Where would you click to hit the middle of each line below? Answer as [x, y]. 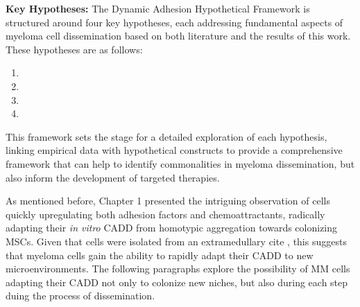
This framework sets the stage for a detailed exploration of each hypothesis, [166, 136]
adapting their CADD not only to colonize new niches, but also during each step [177, 282]
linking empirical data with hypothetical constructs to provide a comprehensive [174, 150]
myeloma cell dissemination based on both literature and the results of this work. [178, 36]
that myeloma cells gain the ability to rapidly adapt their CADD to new [160, 255]
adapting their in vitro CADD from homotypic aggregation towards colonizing [172, 228]
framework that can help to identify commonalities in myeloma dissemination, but [180, 163]
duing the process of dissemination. [80, 296]
